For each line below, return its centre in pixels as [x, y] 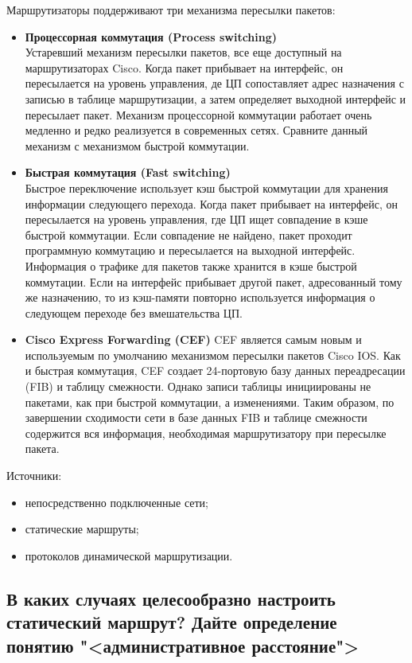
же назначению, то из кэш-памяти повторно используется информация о [200, 297]
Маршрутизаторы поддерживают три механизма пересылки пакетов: [171, 10]
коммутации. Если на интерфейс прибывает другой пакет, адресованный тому [214, 281]
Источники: [34, 476]
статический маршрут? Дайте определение [172, 622]
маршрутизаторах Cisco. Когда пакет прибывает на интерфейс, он [184, 67]
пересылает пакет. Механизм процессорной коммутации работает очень [198, 114]
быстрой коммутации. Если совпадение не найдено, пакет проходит [189, 234]
